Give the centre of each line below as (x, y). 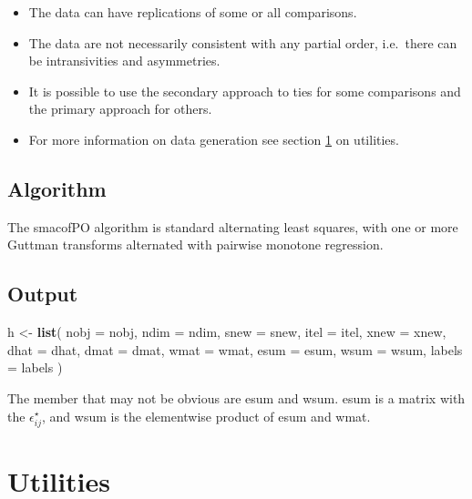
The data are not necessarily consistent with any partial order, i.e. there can (243, 42)
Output (43, 294)
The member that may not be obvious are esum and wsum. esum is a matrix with (236, 397)
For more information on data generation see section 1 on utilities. (214, 139)
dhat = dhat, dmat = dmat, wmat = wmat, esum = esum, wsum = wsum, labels (235, 349)
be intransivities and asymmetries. (124, 61)
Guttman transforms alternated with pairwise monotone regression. (195, 244)
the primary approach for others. (120, 109)
